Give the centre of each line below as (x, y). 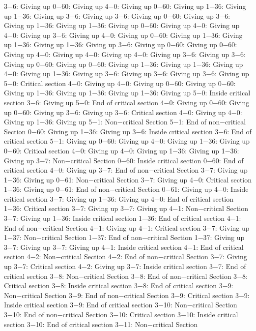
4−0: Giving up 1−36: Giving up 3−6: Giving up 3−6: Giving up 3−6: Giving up (127, 74)
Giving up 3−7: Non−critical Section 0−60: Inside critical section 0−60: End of (124, 160)
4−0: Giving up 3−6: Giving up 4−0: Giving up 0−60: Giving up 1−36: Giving (123, 35)
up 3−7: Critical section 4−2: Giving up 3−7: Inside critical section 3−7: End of (125, 266)
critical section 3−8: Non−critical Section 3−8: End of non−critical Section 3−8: (126, 276)
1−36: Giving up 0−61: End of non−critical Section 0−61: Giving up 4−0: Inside (126, 189)
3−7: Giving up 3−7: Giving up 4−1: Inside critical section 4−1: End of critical (124, 247)
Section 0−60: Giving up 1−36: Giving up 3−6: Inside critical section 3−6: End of (128, 131)
